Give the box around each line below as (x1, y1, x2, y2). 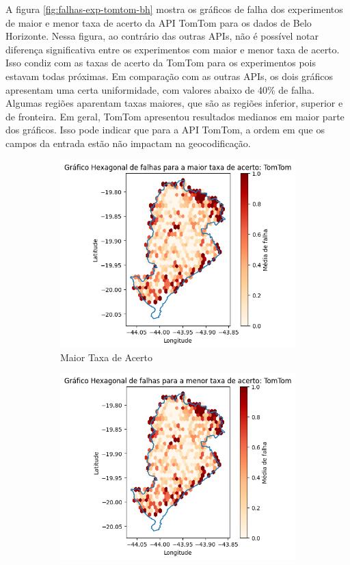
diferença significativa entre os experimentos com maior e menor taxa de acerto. (5, 42, 340, 56)
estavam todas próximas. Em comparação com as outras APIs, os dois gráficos (5, 68, 334, 83)
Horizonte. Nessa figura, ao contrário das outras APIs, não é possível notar (5, 29, 319, 43)
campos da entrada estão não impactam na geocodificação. (5, 135, 251, 150)
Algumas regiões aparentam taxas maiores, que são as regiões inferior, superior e (5, 96, 343, 110)
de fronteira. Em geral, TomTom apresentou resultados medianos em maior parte (5, 109, 345, 123)
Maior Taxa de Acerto (60, 350, 153, 364)
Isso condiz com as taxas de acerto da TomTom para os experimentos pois (5, 55, 317, 70)
